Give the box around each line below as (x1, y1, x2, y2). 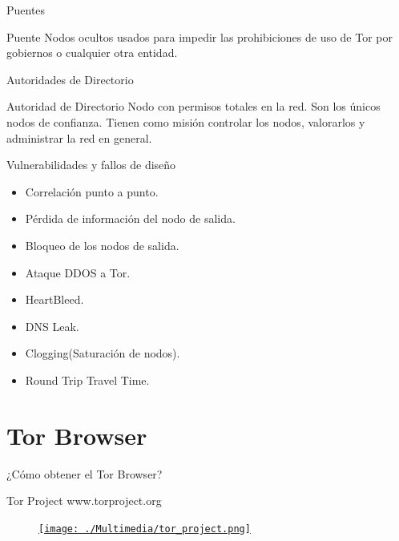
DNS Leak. (25, 317, 79, 334)
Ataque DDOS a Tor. (25, 264, 131, 281)
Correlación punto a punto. (25, 183, 159, 200)
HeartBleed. (25, 291, 84, 308)
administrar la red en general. (6, 129, 152, 146)
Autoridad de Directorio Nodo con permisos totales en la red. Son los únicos (6, 98, 381, 115)
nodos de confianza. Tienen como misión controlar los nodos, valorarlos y (6, 113, 365, 130)
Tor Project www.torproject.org (6, 492, 162, 509)
